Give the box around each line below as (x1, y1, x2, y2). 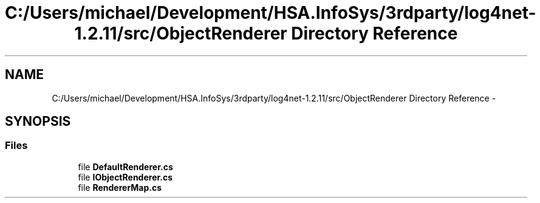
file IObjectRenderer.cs (78, 171, 173, 182)
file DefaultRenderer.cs (78, 161, 173, 172)
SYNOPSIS (5, 114, 71, 129)
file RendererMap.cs (78, 182, 162, 193)
